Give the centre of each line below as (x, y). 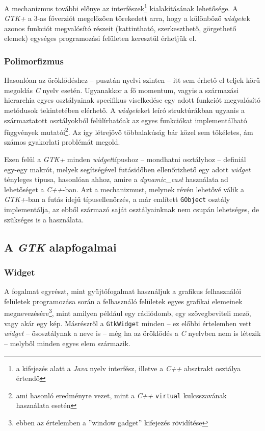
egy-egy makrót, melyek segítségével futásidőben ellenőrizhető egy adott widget (127, 169)
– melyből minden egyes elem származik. (67, 343)
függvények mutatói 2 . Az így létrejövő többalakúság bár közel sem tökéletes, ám (129, 131)
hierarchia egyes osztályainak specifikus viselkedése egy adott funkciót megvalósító (132, 100)
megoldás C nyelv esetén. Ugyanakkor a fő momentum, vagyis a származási (121, 90)
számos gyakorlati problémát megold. (62, 142)
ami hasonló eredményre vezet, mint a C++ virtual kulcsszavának (121, 395)
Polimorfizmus (34, 61)
